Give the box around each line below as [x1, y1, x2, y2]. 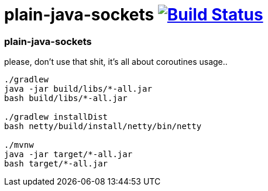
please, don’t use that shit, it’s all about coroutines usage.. [4, 57, 228, 67]
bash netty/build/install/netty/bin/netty [4, 121, 202, 131]
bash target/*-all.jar [4, 159, 108, 169]
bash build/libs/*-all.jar [4, 93, 128, 103]
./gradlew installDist [4, 112, 108, 122]
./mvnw [4, 140, 34, 150]
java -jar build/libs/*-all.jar [4, 84, 152, 94]
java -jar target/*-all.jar [4, 150, 133, 159]
